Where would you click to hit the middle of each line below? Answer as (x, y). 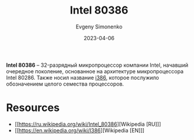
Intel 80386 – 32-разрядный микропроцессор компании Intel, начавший (97, 65)
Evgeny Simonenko (99, 27)
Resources (33, 108)
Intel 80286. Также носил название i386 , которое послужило (83, 77)
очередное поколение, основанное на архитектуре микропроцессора (95, 71)
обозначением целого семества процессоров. (65, 84)
